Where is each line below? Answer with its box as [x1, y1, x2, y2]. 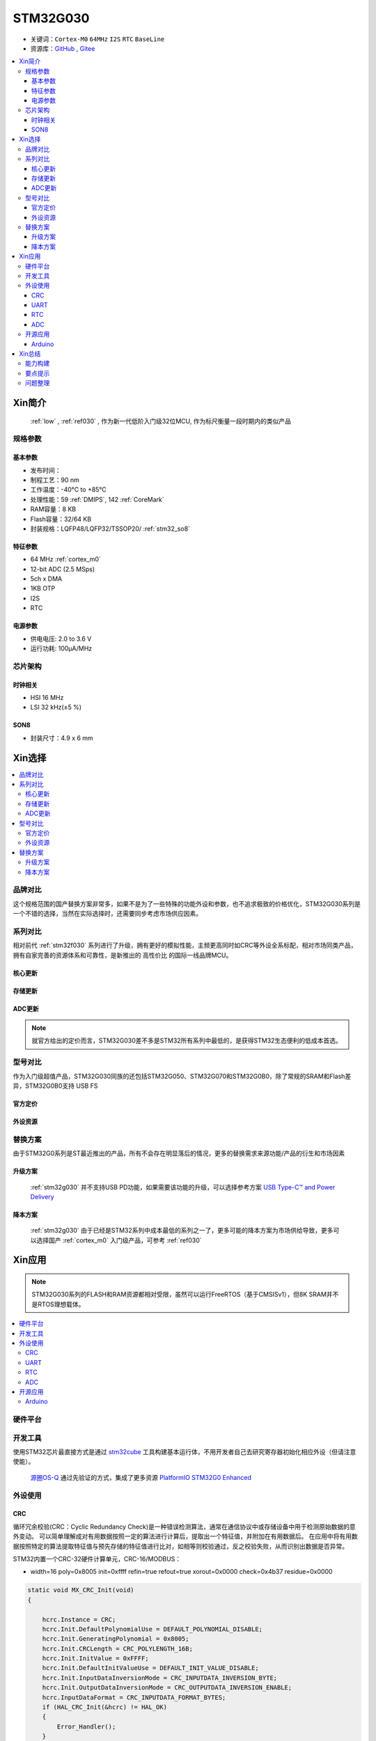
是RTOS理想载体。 [31, 1299, 85, 1309]
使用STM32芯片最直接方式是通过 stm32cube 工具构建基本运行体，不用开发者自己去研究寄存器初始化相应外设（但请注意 [13, 1448, 357, 1456]
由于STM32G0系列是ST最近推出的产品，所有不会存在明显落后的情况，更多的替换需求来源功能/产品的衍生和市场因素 [13, 1149, 345, 1157]
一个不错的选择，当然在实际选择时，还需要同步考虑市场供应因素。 [13, 909, 202, 918]
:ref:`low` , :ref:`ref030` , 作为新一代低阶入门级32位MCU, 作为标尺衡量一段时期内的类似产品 [30, 416, 292, 425]
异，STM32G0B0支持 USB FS [13, 1082, 98, 1090]
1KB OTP [30, 584, 56, 593]
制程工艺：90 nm [30, 476, 79, 484]
